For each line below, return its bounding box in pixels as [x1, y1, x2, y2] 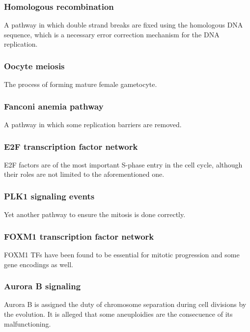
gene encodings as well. [4, 259, 73, 269]
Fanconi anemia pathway [4, 100, 104, 112]
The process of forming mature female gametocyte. [4, 79, 157, 89]
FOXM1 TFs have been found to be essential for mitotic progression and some [4, 249, 240, 260]
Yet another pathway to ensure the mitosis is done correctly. [4, 209, 186, 220]
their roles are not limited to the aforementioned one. [4, 169, 165, 179]
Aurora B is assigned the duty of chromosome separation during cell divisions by [4, 299, 247, 309]
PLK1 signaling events [4, 190, 95, 202]
